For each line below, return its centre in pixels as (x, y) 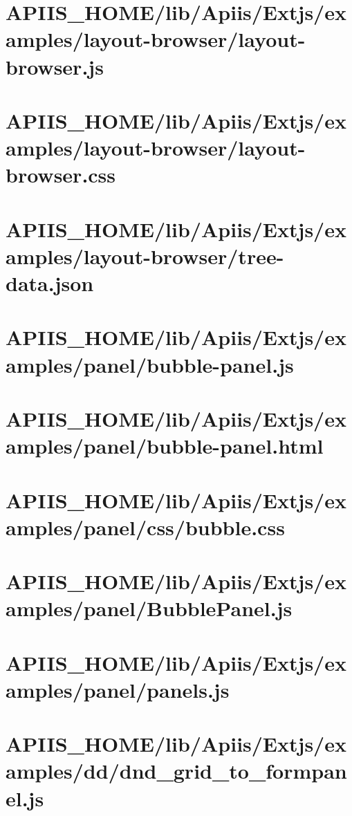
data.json (50, 283)
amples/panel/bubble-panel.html (165, 446)
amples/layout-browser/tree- (145, 256)
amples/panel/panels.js (118, 689)
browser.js (55, 66)
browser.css (61, 175)
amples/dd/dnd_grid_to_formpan (176, 771)
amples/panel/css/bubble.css (145, 527)
